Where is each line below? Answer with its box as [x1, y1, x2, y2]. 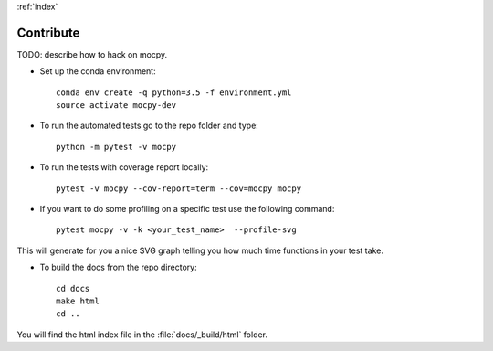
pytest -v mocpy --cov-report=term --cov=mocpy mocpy [56, 183, 301, 194]
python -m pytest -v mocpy [56, 142, 177, 152]
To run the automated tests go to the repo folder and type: [39, 120, 259, 132]
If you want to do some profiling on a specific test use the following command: [39, 204, 335, 215]
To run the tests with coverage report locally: [39, 162, 209, 173]
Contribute [16, 25, 80, 40]
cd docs [56, 283, 90, 293]
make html [56, 295, 100, 306]
